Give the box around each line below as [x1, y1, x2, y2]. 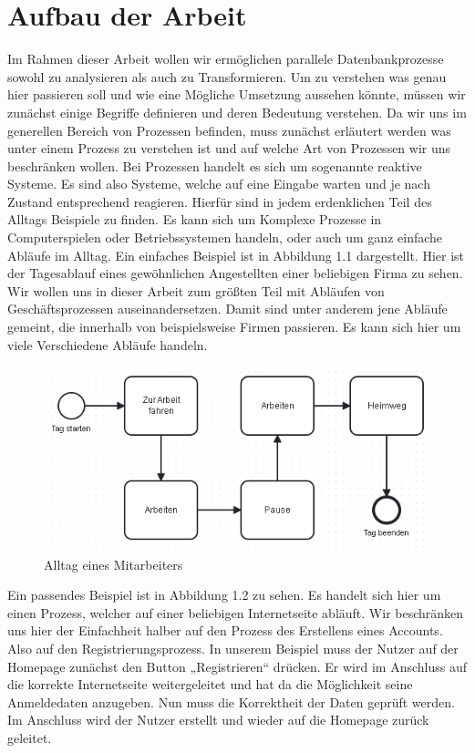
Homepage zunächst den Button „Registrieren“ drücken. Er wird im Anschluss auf [7, 656, 467, 676]
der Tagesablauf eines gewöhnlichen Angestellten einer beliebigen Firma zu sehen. [7, 263, 463, 283]
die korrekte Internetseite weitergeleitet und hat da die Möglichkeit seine [7, 675, 413, 694]
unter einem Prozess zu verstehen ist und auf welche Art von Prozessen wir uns [7, 139, 451, 158]
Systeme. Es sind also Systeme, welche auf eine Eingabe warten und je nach [7, 174, 430, 193]
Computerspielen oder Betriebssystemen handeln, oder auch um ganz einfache [7, 228, 443, 247]
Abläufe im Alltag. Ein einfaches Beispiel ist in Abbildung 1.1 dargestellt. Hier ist [7, 245, 464, 264]
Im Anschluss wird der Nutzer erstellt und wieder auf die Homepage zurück [7, 710, 429, 729]
